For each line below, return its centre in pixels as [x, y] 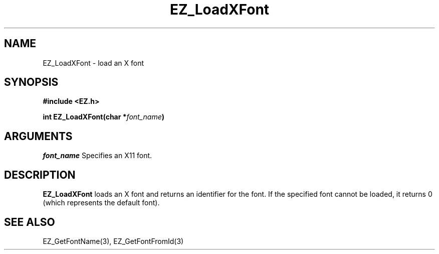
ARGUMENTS [38, 136]
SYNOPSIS [31, 82]
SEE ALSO [30, 222]
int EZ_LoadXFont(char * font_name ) [103, 117]
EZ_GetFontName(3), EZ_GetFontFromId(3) [113, 241]
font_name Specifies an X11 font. [97, 156]
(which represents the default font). [101, 203]
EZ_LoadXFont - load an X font [93, 63]
